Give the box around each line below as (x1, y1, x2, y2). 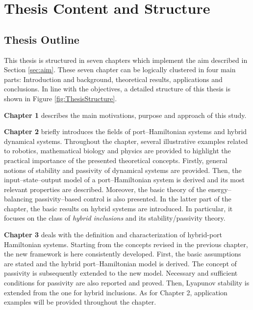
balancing (4, 194, 33, 204)
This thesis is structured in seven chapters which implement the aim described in (4, 55, 248, 65)
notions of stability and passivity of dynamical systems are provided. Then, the (4, 165, 242, 175)
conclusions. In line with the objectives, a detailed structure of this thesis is (4, 84, 230, 94)
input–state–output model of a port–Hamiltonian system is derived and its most (4, 174, 245, 185)
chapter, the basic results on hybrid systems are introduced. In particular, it (4, 203, 233, 213)
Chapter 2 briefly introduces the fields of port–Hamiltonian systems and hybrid (4, 126, 247, 137)
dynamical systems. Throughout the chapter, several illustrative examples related (4, 136, 248, 146)
